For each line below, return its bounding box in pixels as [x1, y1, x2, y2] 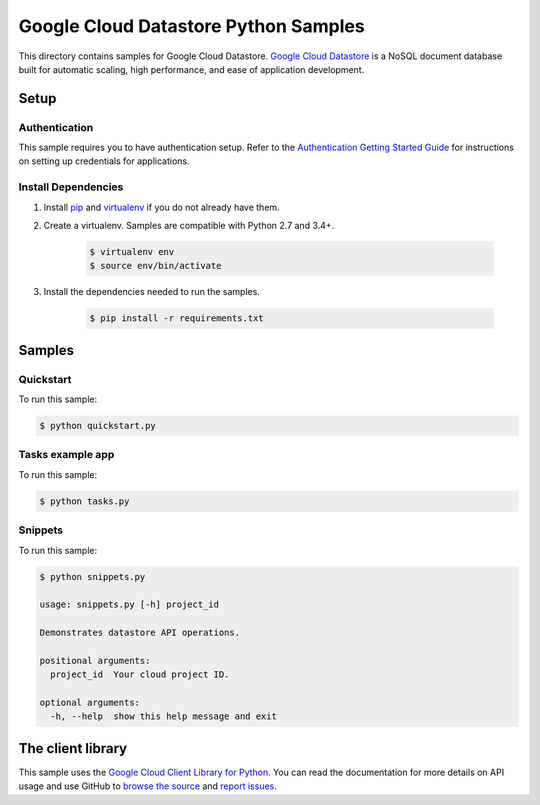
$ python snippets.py [39, 571, 146, 582]
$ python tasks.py [39, 495, 130, 507]
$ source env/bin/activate [89, 260, 222, 272]
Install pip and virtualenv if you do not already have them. [43, 201, 280, 213]
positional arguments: [39, 655, 151, 666]
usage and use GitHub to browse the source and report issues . [18, 780, 277, 792]
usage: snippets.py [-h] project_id [39, 599, 220, 610]
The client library [18, 740, 128, 757]
